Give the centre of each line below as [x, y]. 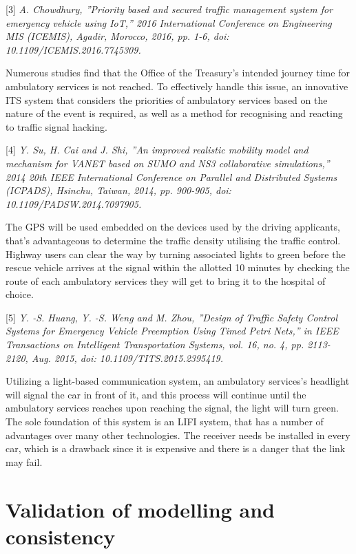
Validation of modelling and [140, 509]
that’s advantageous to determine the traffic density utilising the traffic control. [173, 240]
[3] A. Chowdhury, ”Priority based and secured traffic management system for [169, 9]
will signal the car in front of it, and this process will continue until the [156, 394]
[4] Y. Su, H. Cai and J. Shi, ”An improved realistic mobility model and [157, 150]
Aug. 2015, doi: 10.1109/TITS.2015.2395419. [127, 358]
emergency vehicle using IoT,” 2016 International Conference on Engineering [169, 22]
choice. [20, 294]
